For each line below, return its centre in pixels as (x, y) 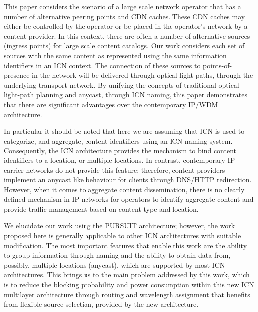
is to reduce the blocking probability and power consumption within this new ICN (129, 284)
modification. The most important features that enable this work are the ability (126, 245)
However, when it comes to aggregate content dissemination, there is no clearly (124, 189)
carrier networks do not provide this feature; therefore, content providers (115, 170)
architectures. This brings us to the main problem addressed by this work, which (127, 274)
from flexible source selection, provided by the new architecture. (101, 304)
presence (17, 75)
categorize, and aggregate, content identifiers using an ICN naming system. (118, 140)
